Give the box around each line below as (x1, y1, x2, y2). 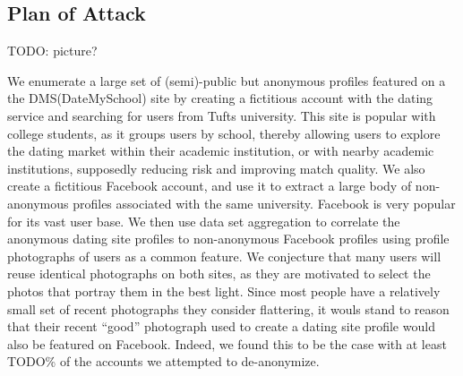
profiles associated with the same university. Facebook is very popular (73, 193, 456, 212)
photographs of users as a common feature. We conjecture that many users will (7, 246, 442, 265)
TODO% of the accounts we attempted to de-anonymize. (7, 352, 320, 371)
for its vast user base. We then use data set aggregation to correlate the (7, 211, 400, 230)
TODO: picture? (7, 41, 98, 60)
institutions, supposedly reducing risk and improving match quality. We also (7, 158, 425, 177)
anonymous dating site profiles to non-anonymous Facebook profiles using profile (7, 229, 450, 248)
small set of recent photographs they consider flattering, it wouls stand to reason (7, 299, 450, 318)
